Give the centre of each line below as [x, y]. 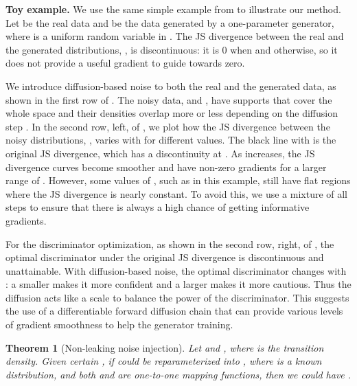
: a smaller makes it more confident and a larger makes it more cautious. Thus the [178, 284]
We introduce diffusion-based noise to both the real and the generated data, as [171, 86]
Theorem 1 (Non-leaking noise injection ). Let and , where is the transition [165, 347]
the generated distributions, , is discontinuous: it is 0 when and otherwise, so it [172, 49]
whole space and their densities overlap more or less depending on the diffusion [172, 113]
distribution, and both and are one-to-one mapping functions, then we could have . [178, 374]
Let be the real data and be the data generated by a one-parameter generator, [170, 22]
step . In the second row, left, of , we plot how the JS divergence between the [168, 126]
